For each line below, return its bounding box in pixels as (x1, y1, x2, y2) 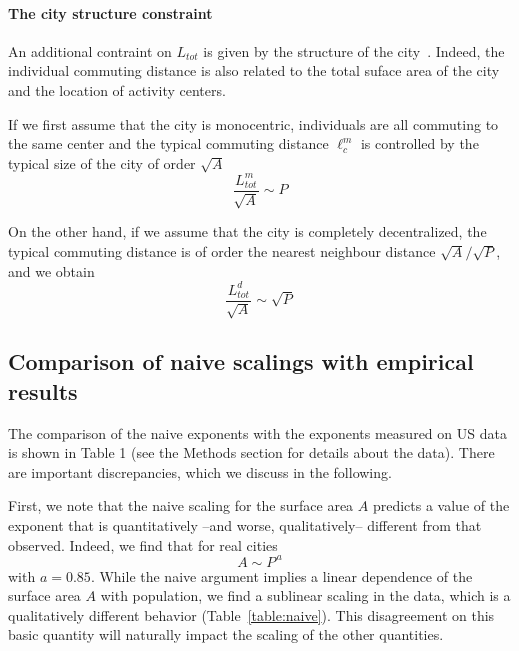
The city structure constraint (8, 2, 213, 23)
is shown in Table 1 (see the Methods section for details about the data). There (8, 442, 495, 463)
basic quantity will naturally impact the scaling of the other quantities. (8, 624, 444, 645)
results (8, 375, 78, 406)
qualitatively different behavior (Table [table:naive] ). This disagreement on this (8, 604, 495, 625)
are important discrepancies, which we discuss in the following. (8, 461, 392, 482)
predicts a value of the (372, 495, 510, 516)
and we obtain (8, 260, 95, 281)
